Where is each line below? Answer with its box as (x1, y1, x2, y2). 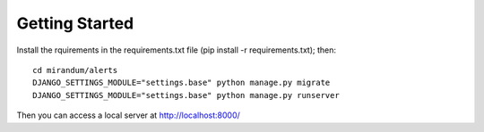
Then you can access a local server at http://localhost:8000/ (16, 110, 241, 120)
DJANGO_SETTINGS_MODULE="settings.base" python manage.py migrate (32, 78, 331, 88)
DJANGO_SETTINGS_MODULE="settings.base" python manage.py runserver (32, 90, 340, 100)
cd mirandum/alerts (32, 65, 118, 75)
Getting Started (16, 13, 134, 33)
